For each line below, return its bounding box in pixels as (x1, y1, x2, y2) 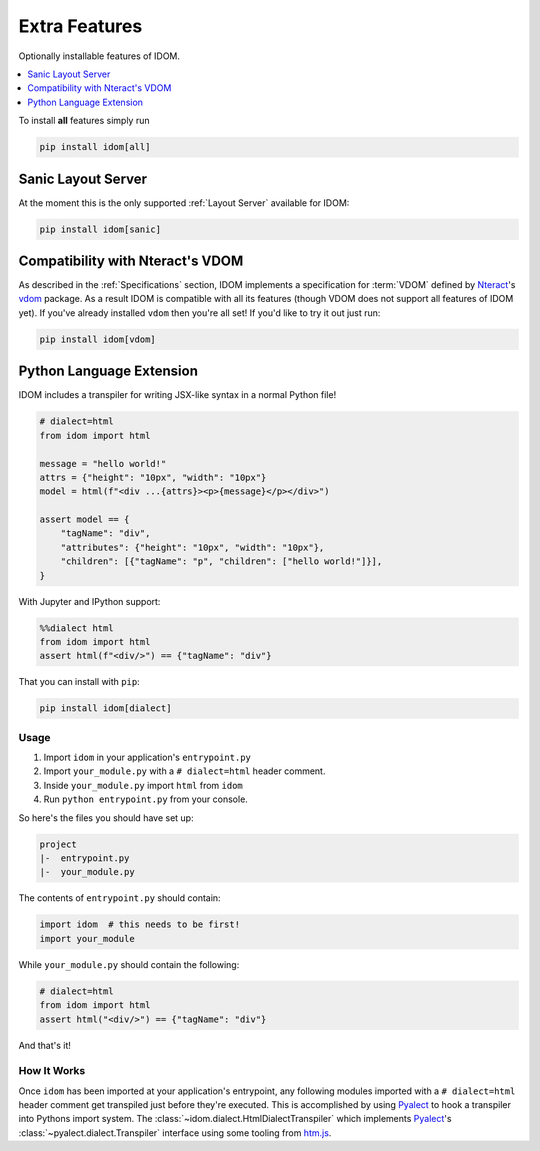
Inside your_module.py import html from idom (43, 779, 244, 791)
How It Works (18, 1064, 86, 1078)
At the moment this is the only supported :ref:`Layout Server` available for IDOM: (18, 196, 350, 209)
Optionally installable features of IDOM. (18, 50, 180, 62)
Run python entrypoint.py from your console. (43, 793, 249, 805)
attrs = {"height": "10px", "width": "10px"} (39, 471, 267, 483)
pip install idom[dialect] (39, 703, 172, 714)
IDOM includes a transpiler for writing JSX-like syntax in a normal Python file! (18, 389, 337, 401)
